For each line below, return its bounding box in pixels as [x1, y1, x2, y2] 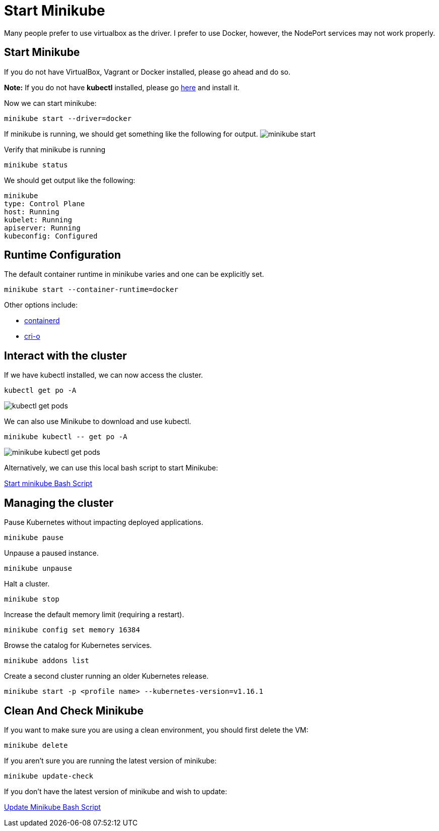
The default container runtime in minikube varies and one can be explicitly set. [4, 270, 264, 279]
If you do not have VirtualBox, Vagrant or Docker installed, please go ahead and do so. [4, 67, 291, 76]
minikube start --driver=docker [4, 114, 132, 123]
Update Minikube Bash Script [4, 802, 101, 811]
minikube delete [4, 741, 68, 749]
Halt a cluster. [4, 579, 50, 588]
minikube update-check [4, 771, 94, 780]
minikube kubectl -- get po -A [4, 433, 128, 441]
